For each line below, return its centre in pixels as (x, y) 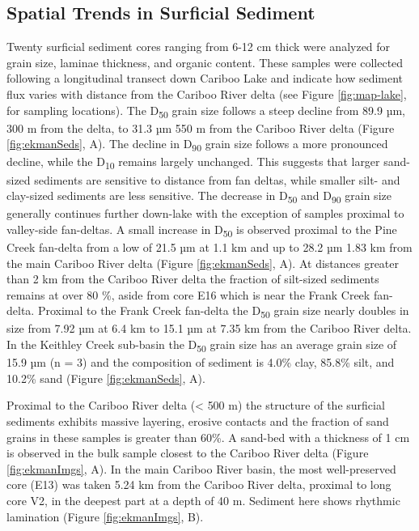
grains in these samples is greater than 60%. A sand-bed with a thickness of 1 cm (208, 437)
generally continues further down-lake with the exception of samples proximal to (205, 213)
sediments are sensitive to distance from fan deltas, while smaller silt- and (217, 179)
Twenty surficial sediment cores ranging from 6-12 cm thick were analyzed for (199, 47)
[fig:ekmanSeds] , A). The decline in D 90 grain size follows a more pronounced (197, 145)
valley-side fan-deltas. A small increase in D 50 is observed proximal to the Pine (202, 230)
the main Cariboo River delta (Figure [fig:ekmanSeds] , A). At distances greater (203, 263)
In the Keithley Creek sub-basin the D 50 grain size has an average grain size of (202, 345)
